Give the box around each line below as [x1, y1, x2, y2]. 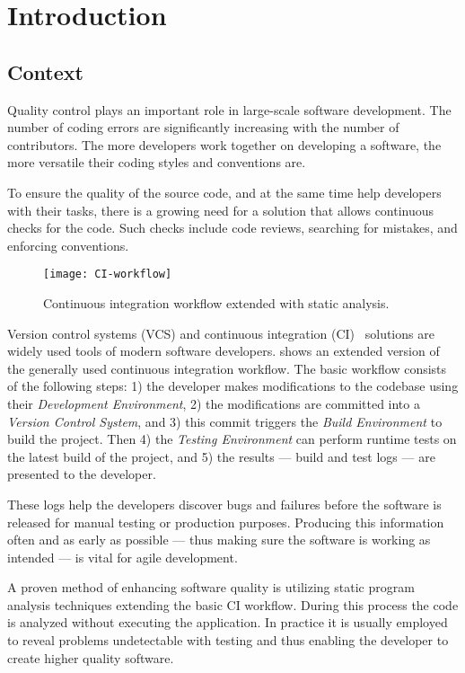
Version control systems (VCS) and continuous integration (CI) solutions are [7, 323, 434, 342]
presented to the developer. [7, 465, 156, 483]
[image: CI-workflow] [43, 268, 172, 281]
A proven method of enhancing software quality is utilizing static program [7, 578, 415, 597]
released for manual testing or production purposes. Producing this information [7, 512, 444, 531]
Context [7, 58, 83, 85]
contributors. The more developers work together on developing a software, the [7, 135, 442, 154]
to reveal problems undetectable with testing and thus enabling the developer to [7, 631, 449, 650]
